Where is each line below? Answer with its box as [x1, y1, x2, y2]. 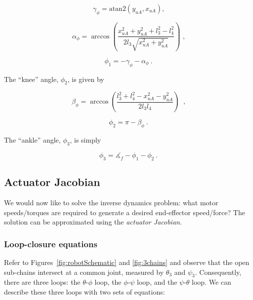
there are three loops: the [4, 277, 81, 287]
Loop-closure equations [4, 237, 97, 250]
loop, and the [137, 277, 177, 287]
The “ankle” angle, [4, 135, 61, 145]
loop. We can [192, 277, 231, 287]
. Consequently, [195, 266, 242, 277]
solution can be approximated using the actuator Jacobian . [4, 217, 182, 227]
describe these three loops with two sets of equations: [4, 287, 165, 297]
